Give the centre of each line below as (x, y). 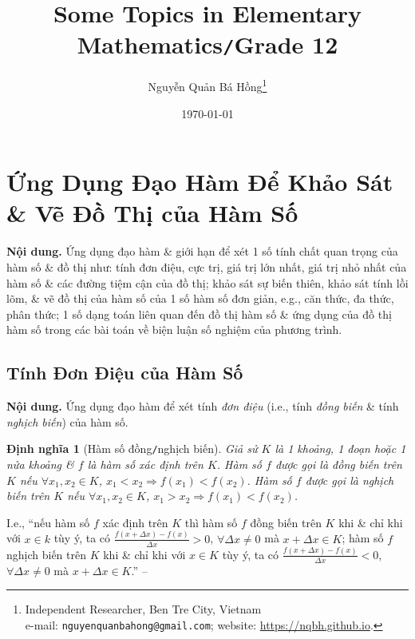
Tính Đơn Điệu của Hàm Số (125, 373)
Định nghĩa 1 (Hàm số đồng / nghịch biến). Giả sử (132, 448)
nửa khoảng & (40, 464)
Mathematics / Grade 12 (207, 44)
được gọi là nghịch (350, 480)
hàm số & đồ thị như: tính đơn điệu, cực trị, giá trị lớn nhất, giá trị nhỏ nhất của (207, 267)
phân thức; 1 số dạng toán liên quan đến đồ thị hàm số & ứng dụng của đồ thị (199, 314)
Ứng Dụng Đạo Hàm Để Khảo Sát (200, 182)
